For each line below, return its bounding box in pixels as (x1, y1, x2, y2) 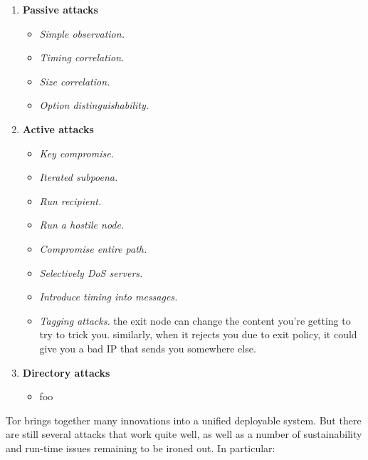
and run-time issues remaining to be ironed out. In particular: (6, 440, 275, 455)
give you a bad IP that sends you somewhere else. (39, 340, 256, 355)
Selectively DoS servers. (39, 265, 143, 280)
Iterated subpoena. (39, 169, 118, 184)
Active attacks (22, 121, 94, 136)
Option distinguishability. (39, 98, 149, 113)
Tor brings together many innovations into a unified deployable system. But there (6, 412, 362, 427)
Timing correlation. (39, 50, 125, 65)
